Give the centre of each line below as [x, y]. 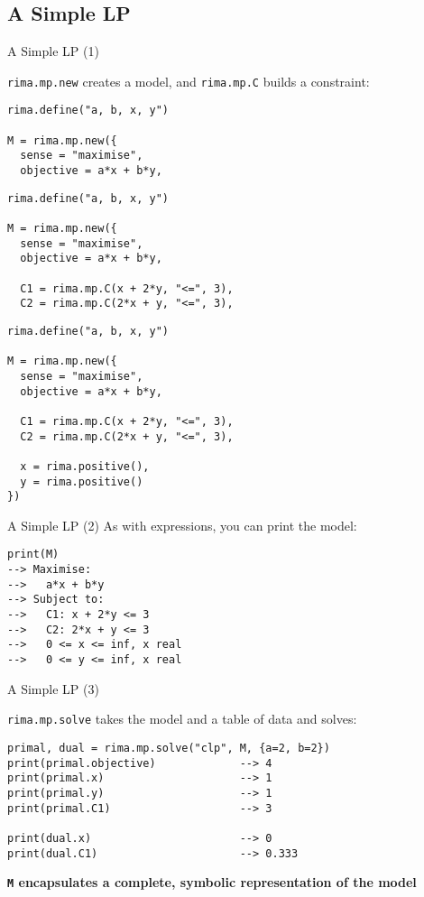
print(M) [33, 555]
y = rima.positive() [82, 481]
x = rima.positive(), [85, 466]
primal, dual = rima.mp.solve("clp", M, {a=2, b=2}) [169, 748]
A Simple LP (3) [53, 688]
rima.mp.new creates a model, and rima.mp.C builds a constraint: [189, 81]
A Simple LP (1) [53, 51]
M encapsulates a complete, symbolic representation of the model [212, 882]
